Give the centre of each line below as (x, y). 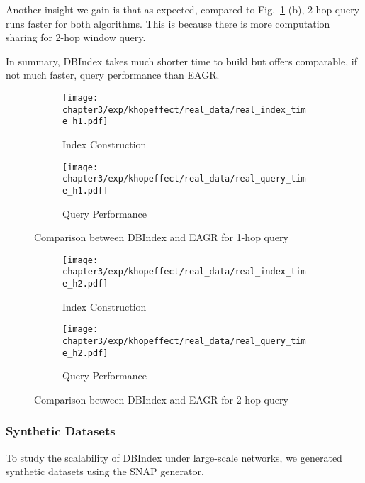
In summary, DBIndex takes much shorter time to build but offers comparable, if (181, 61)
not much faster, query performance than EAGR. (113, 75)
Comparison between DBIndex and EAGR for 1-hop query (161, 237)
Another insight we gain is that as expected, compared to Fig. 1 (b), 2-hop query (183, 9)
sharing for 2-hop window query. (76, 37)
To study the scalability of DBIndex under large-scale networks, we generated (174, 457)
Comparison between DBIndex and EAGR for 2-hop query (161, 399)
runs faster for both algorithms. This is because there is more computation (168, 23)
